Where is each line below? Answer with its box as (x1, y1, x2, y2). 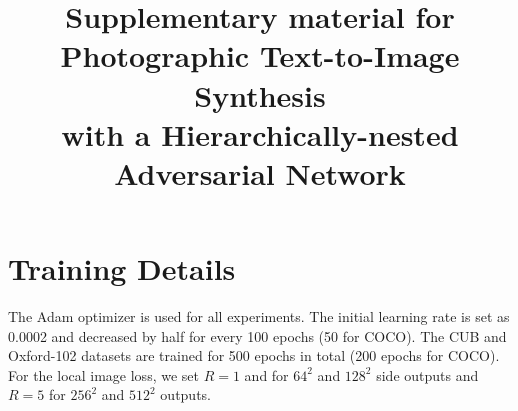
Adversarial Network (114, 152, 406, 193)
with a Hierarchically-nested (61, 113, 459, 154)
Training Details (8, 248, 236, 289)
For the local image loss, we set (8, 364, 199, 385)
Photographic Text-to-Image (60, 35, 460, 76)
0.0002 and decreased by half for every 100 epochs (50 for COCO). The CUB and (8, 325, 507, 346)
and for (244, 364, 289, 385)
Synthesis (194, 74, 326, 115)
